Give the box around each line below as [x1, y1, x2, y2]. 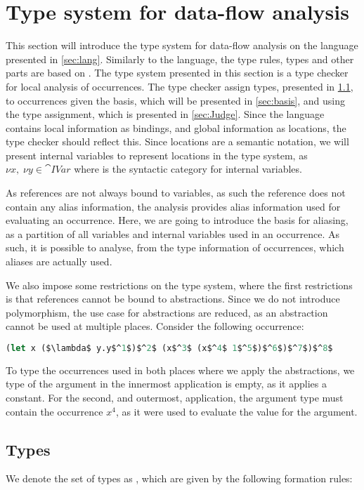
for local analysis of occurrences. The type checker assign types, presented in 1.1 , [6, 79, 353, 93]
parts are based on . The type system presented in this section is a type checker [6, 65, 349, 80]
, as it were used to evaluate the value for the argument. [115, 404, 358, 418]
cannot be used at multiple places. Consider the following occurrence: [6, 319, 304, 333]
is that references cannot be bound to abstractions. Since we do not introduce [6, 291, 340, 306]
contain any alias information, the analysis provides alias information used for [6, 199, 341, 213]
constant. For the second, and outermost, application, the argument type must [6, 390, 344, 405]
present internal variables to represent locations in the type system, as [6, 147, 308, 162]
